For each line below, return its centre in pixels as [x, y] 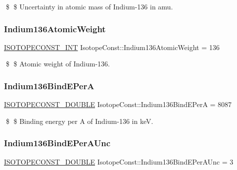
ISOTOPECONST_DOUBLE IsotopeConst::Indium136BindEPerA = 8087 [118, 104]
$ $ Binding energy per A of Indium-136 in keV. [79, 121]
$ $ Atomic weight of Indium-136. [58, 64]
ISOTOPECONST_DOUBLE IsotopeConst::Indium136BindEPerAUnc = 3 [119, 161]
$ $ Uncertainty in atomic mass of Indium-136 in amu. [89, 6]
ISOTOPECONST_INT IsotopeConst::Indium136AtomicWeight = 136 [112, 47]
